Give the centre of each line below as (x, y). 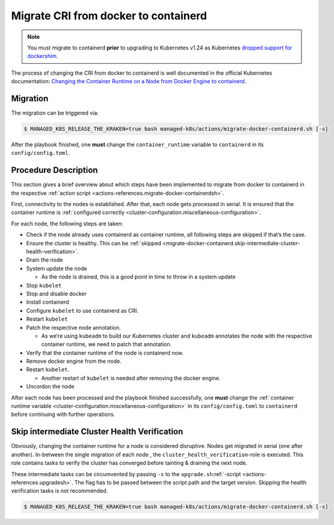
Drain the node (45, 260)
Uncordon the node (50, 386)
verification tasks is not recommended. (60, 491)
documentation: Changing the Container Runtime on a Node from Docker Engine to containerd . (129, 81)
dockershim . (43, 56)
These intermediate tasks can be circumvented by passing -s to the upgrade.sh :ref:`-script (126, 474)
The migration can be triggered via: (55, 113)
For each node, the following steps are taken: (67, 224)
